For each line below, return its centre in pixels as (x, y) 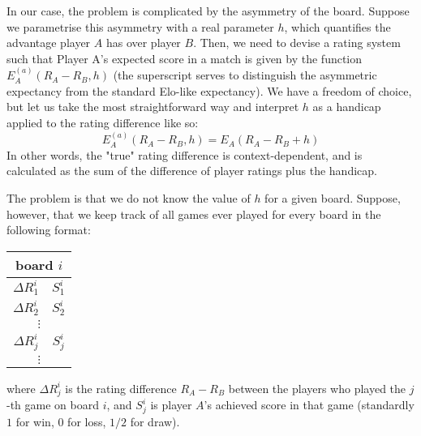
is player (171, 405)
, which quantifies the (337, 26)
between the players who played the (317, 388)
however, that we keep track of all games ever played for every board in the (194, 214)
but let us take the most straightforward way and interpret (153, 107)
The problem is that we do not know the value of (129, 197)
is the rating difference (121, 388)
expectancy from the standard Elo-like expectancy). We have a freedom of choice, (209, 90)
